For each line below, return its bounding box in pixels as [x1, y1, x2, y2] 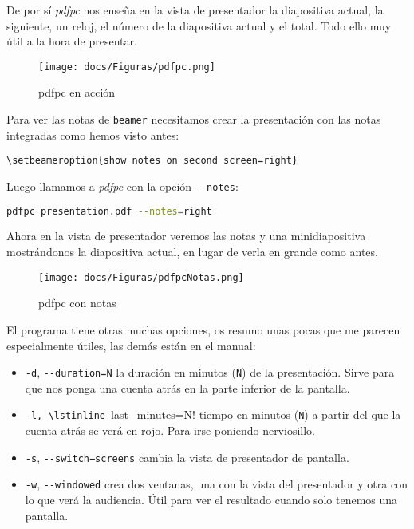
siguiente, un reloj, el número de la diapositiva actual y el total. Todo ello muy [6, 17, 392, 34]
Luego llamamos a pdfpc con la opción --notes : [6, 177, 239, 194]
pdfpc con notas [38, 294, 116, 311]
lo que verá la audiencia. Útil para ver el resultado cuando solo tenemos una [25, 491, 398, 507]
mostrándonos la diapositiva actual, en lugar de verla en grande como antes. [6, 243, 378, 260]
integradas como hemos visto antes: [6, 126, 179, 143]
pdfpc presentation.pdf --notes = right [6, 205, 212, 217]
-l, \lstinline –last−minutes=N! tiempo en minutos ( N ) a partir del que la [25, 406, 401, 423]
